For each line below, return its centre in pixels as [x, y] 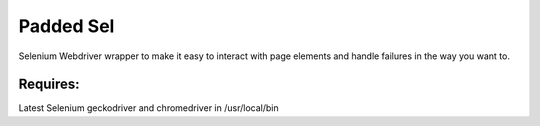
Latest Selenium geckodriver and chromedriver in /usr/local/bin [148, 108]
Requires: [49, 84]
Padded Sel [66, 26]
